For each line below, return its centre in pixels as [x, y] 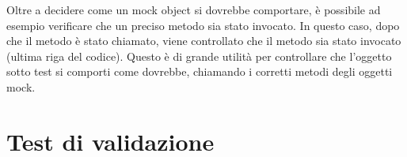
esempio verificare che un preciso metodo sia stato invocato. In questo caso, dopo [203, 25]
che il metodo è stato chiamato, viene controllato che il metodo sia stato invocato [204, 41]
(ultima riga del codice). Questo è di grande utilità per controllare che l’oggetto [199, 56]
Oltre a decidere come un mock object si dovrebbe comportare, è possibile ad [194, 9]
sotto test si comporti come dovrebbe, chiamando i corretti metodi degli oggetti [200, 71]
